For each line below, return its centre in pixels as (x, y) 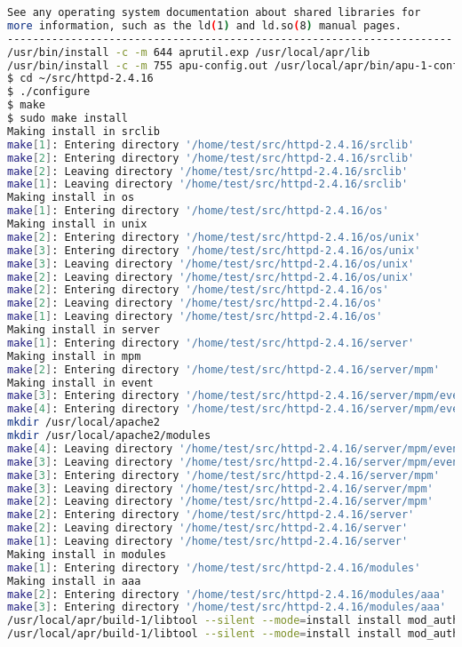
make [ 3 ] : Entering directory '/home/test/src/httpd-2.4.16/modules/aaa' (227, 607)
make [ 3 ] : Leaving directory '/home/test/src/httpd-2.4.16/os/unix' (211, 264)
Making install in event (80, 383)
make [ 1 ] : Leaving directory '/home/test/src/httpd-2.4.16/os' (195, 317)
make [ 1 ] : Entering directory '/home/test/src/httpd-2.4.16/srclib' (211, 144)
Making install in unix (77, 224)
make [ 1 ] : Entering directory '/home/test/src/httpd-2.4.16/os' (198, 211)
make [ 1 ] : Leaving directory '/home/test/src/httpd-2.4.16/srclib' (208, 184)
